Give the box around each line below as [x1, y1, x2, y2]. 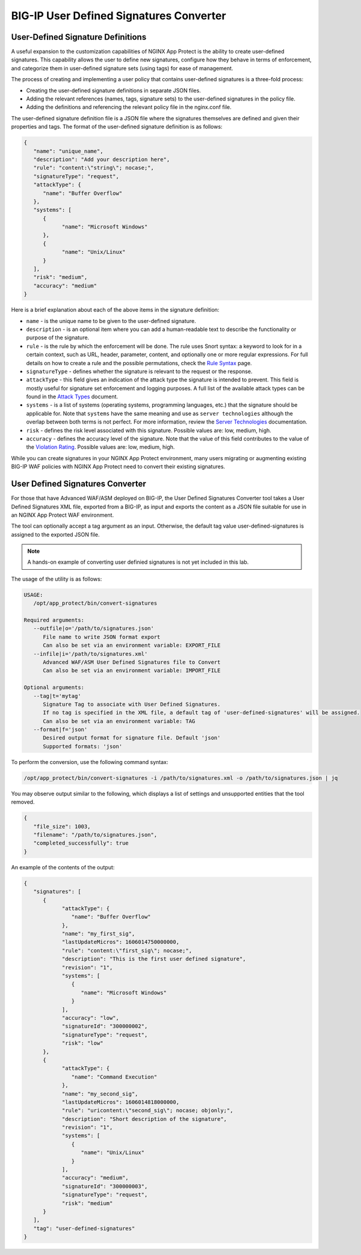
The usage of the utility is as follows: [11, 575, 102, 582]
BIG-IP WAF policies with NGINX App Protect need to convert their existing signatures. [11, 463, 226, 470]
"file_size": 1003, [33, 823, 91, 830]
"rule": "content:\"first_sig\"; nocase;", [61, 947, 193, 954]
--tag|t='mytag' [33, 692, 81, 699]
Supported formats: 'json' [43, 743, 123, 750]
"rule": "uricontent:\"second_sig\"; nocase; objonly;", [61, 1107, 233, 1114]
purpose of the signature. [26, 334, 90, 341]
